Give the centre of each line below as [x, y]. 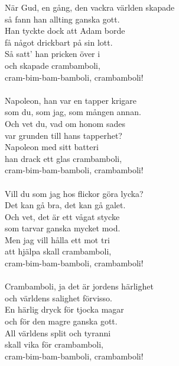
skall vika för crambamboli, [54, 344]
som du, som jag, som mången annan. [73, 112]
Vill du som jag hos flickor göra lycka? [74, 193]
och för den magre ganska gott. [61, 321]
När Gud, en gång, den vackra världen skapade [90, 7]
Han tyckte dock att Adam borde [65, 31]
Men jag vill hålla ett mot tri [57, 239]
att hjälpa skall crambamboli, [58, 251]
